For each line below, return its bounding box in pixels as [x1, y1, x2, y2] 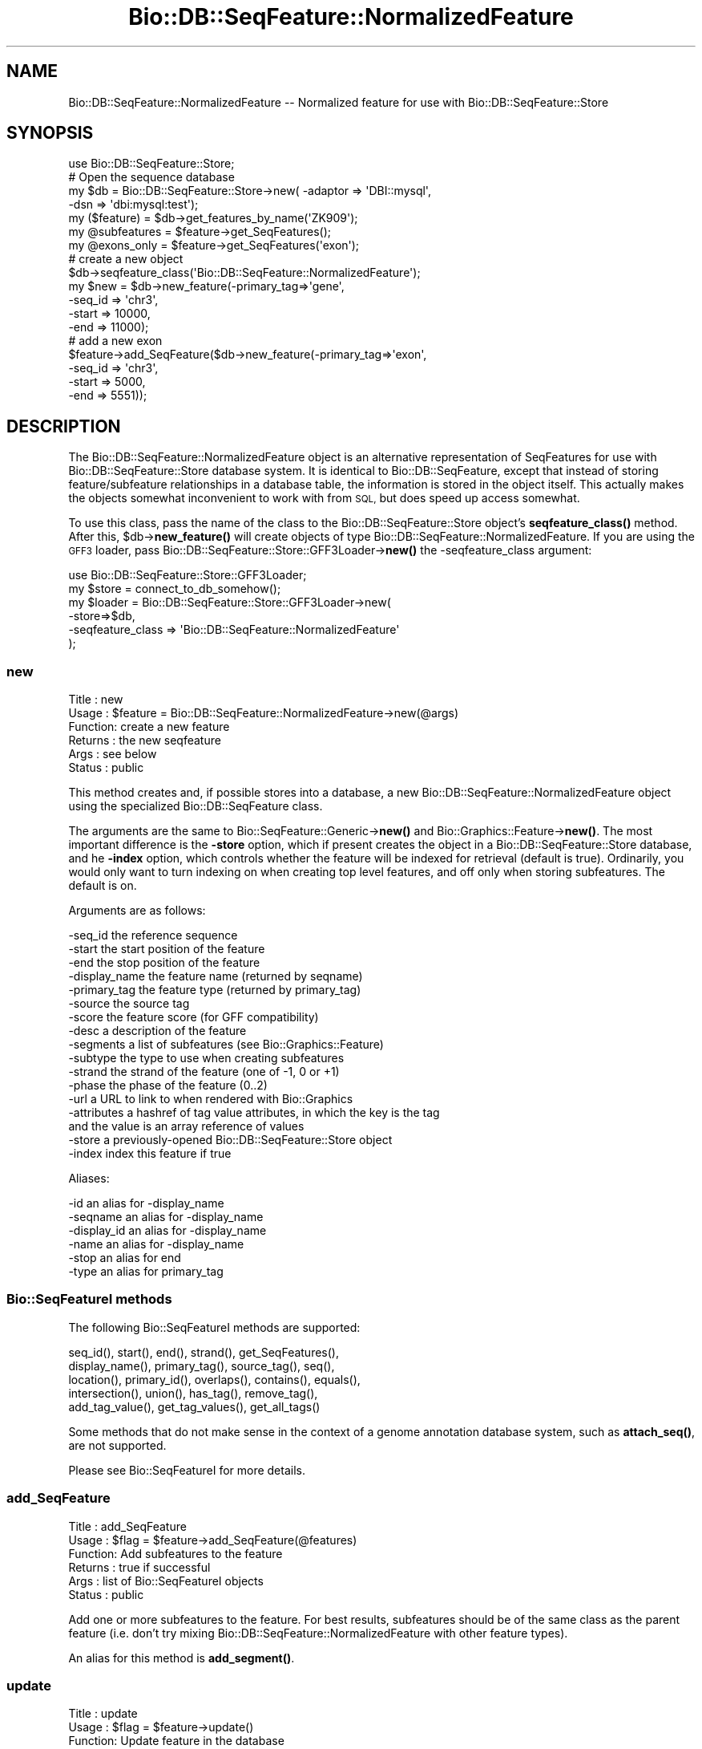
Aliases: [68, 1171, 110, 1186]
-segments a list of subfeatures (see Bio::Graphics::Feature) [68, 1037, 384, 1052]
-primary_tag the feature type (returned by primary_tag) [68, 983, 361, 997]
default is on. [68, 879, 137, 893]
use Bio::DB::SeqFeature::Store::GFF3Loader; [68, 568, 307, 582]
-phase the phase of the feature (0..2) [68, 1078, 268, 1093]
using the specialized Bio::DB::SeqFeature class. [68, 799, 323, 814]
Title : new [68, 692, 123, 707]
